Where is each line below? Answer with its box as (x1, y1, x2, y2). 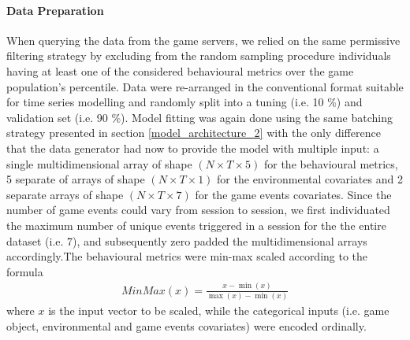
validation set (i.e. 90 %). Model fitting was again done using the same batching (6, 109, 393, 125)
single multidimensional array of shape (6, 155, 192, 172)
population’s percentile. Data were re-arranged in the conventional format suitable (6, 78, 404, 94)
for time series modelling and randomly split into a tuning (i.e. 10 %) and (6, 94, 363, 110)
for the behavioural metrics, (263, 155, 398, 172)
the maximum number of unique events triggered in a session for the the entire (6, 216, 386, 233)
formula (6, 263, 43, 279)
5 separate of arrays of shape (6, 171, 145, 187)
